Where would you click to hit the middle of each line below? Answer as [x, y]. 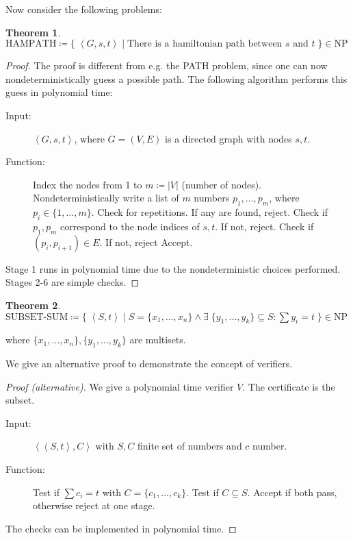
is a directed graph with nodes [228, 138]
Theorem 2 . [33, 305]
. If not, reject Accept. [146, 242]
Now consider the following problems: [84, 9]
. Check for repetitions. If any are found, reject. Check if [209, 212]
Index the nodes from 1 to [88, 184]
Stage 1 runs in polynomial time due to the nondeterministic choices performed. [173, 268]
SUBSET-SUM [37, 317]
